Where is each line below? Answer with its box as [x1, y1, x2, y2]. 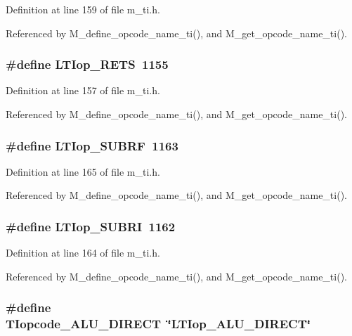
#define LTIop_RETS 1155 [6, 56, 169, 73]
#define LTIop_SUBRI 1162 [6, 217, 176, 235]
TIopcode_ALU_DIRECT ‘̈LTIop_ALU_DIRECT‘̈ [6, 315, 311, 332]
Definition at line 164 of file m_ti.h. [6, 245, 160, 260]
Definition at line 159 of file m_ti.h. [6, 2, 160, 16]
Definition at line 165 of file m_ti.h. [6, 164, 160, 179]
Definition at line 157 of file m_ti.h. [6, 83, 160, 98]
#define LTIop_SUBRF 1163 [6, 136, 178, 154]
